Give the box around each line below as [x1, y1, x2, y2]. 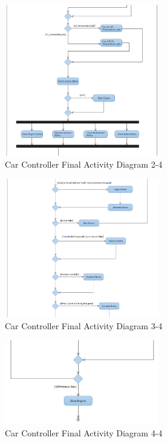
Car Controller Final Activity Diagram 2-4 [5, 157, 163, 170]
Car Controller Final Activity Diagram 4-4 [5, 426, 163, 439]
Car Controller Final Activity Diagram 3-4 [5, 319, 163, 332]
